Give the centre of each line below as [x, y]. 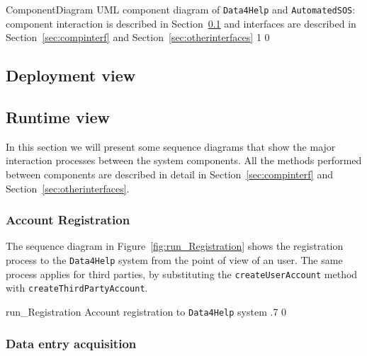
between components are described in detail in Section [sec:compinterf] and [169, 174]
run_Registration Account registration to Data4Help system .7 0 [146, 311]
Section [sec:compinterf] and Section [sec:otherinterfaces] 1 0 [138, 37]
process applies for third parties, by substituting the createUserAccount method [182, 274]
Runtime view [58, 117]
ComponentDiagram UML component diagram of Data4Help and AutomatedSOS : [181, 9]
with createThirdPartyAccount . [77, 288]
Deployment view [71, 75]
